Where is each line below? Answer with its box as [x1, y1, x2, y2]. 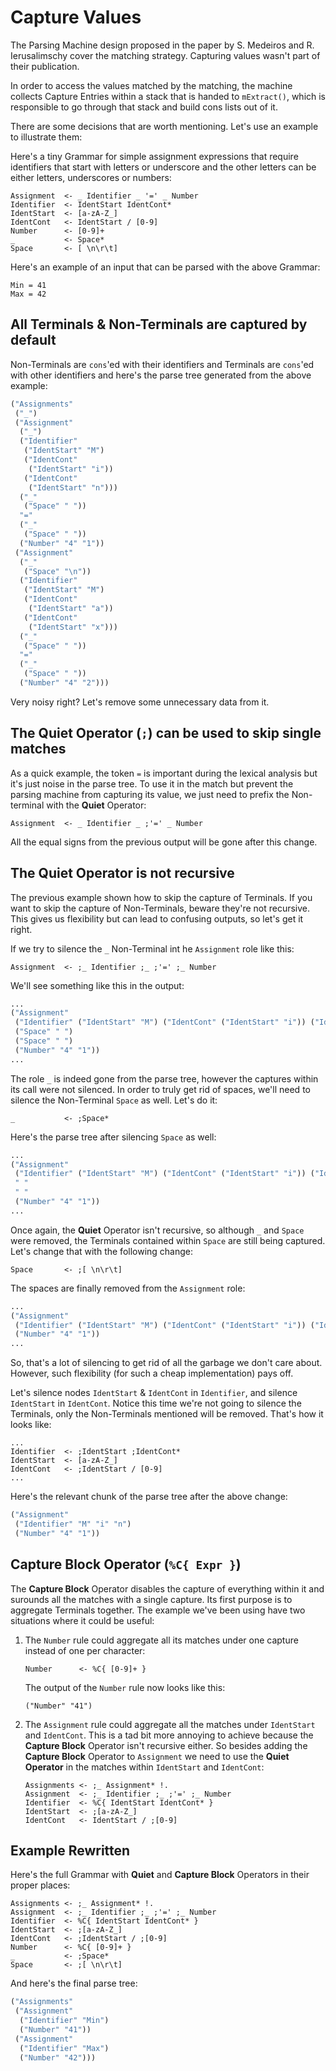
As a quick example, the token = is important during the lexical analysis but [10, 767, 318, 779]
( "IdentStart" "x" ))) [28, 622, 118, 632]
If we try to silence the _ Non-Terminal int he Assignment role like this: [10, 942, 295, 955]
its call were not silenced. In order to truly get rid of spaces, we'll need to [10, 1083, 311, 1095]
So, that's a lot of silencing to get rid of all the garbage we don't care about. [10, 1357, 323, 1369]
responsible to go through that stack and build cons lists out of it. [10, 101, 278, 113]
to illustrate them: [10, 131, 83, 143]
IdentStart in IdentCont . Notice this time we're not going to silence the [10, 1397, 302, 1410]
